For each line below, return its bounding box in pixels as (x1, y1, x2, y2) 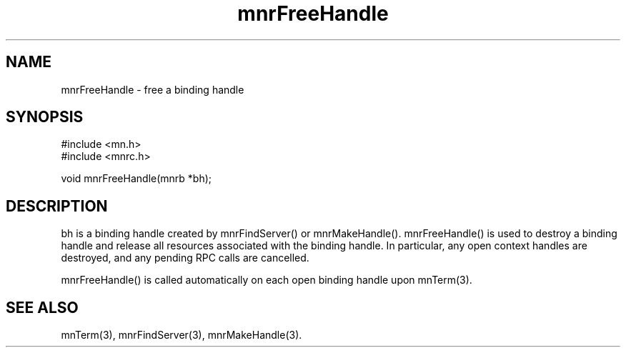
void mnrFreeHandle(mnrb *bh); (61, 172, 212, 185)
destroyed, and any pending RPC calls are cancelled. (61, 252, 309, 264)
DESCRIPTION (6, 197, 108, 215)
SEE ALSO (6, 298, 79, 317)
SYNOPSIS (6, 108, 84, 126)
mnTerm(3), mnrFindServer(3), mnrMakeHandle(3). (61, 329, 302, 342)
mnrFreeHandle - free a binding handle (61, 83, 244, 96)
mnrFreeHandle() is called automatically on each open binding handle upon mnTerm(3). (61, 274, 472, 287)
